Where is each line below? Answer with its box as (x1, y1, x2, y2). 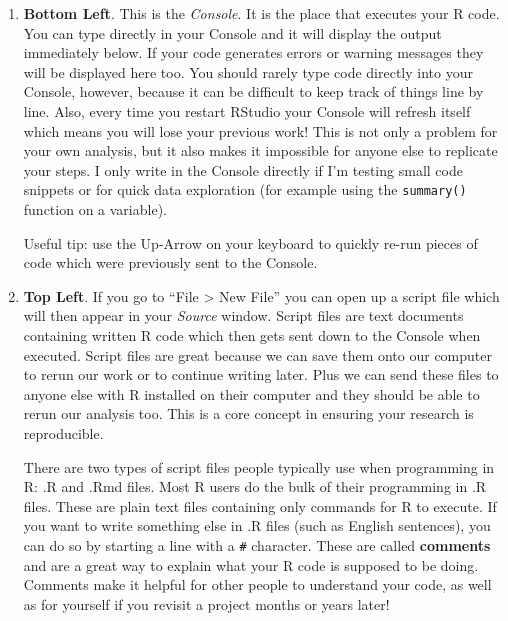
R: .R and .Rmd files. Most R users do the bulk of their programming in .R (23, 476, 487, 497)
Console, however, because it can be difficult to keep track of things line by (23, 81, 484, 102)
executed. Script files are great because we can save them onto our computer (23, 344, 492, 365)
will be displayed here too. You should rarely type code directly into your (23, 61, 473, 82)
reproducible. (23, 422, 104, 443)
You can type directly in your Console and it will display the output (23, 22, 442, 43)
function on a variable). (23, 199, 167, 219)
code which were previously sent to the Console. (23, 252, 318, 273)
